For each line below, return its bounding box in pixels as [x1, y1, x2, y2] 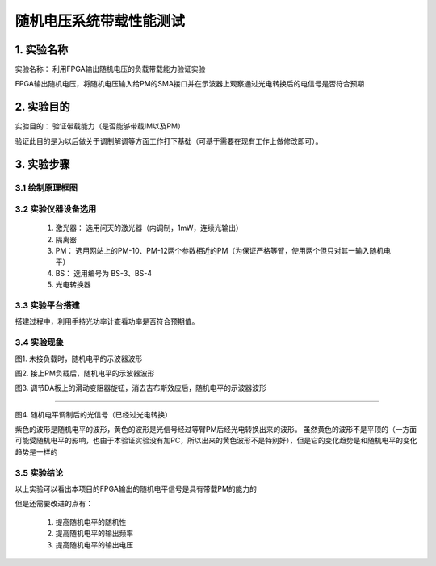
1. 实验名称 [15, 43, 69, 57]
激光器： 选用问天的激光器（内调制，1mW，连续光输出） [55, 223, 243, 233]
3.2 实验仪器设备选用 [15, 203, 97, 215]
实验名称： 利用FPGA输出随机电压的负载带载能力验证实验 [15, 65, 206, 74]
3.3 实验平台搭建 [15, 300, 80, 311]
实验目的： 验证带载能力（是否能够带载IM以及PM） [15, 121, 185, 131]
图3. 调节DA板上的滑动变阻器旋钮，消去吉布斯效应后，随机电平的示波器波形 [15, 384, 266, 393]
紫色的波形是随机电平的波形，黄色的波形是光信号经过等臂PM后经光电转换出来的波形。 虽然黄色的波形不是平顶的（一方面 [15, 425, 417, 434]
